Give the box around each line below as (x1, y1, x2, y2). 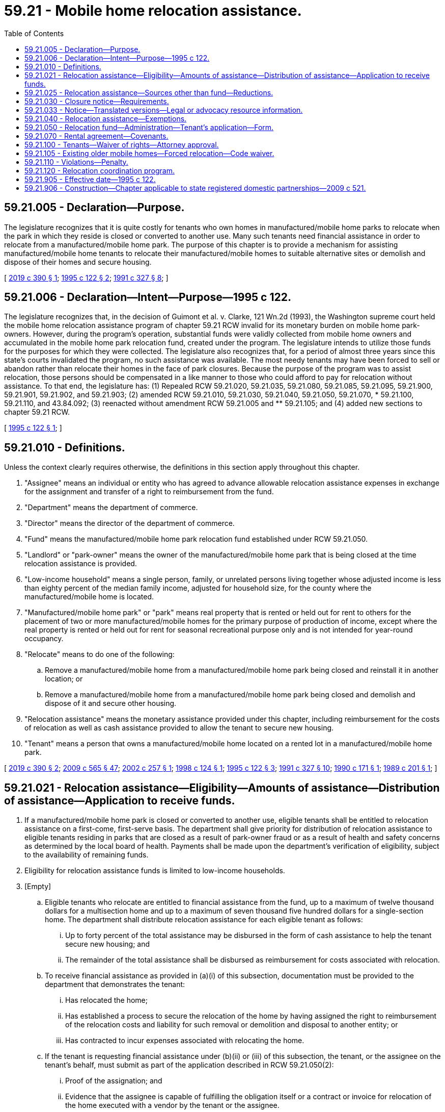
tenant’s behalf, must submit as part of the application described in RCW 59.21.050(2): (45, 1060, 334, 1070)
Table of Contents (4, 29, 64, 38)
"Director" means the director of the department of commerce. (24, 519, 235, 528)
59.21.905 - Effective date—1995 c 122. (24, 174, 156, 184)
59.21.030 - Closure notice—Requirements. (24, 96, 169, 106)
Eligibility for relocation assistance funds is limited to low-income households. (24, 866, 285, 875)
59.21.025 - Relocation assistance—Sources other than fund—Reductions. (24, 88, 273, 97)
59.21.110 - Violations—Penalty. (24, 157, 128, 166)
